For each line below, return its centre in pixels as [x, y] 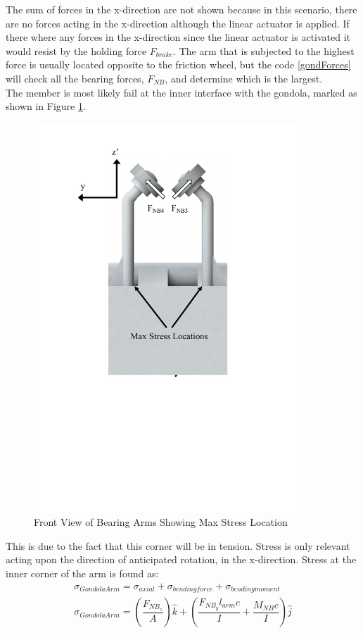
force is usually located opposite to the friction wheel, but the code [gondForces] [178, 64]
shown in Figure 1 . [46, 106]
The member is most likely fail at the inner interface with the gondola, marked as [181, 92]
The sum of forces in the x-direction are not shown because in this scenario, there [181, 9]
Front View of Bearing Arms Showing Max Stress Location [161, 522]
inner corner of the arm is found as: [82, 573]
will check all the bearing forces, [75, 78]
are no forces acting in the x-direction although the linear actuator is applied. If [178, 23]
